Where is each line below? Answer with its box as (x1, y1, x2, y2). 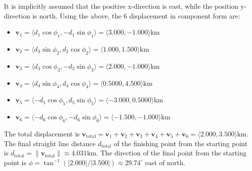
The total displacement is (4, 128, 80, 138)
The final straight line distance (4, 138, 96, 148)
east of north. (145, 157, 185, 167)
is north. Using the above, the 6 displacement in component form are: (32, 10, 240, 20)
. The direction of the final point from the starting (96, 148, 247, 158)
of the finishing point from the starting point (114, 138, 248, 148)
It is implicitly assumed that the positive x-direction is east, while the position (4, 1, 238, 11)
